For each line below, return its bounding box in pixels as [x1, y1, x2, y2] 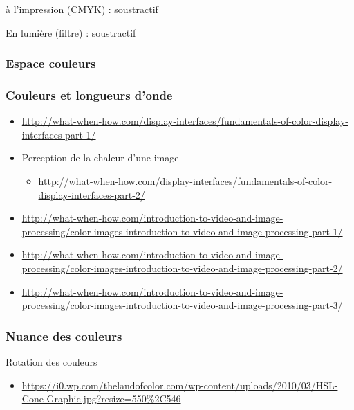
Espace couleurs [6, 55, 96, 72]
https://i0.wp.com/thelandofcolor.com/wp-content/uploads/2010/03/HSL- [21, 377, 338, 392]
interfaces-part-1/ [21, 127, 96, 141]
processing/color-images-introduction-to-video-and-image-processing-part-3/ [21, 298, 343, 312]
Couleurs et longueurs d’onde [6, 86, 173, 103]
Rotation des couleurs [6, 355, 97, 368]
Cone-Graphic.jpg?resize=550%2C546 [21, 391, 181, 406]
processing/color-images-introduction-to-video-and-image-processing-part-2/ [21, 261, 343, 275]
